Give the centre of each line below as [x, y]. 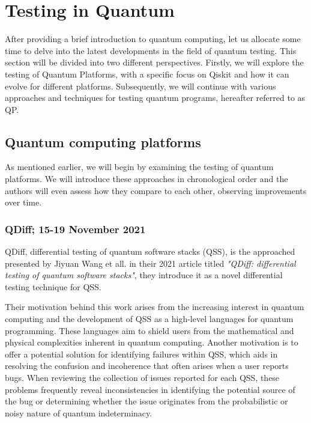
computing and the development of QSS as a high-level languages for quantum [149, 319]
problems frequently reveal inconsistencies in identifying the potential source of [150, 389]
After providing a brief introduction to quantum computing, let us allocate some [153, 39]
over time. [23, 202]
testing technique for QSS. [53, 286]
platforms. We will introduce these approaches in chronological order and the [146, 179]
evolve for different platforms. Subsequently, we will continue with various [140, 86]
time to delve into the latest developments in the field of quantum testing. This [151, 50]
